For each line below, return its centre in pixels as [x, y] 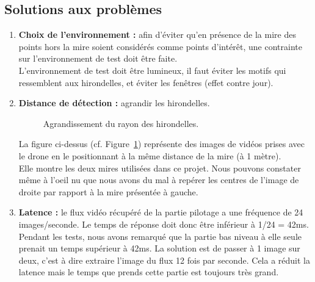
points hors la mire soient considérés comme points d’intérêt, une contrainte [160, 46]
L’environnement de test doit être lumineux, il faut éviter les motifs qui [152, 70]
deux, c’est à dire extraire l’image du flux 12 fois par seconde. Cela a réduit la [164, 260]
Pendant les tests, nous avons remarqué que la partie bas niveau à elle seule [160, 236]
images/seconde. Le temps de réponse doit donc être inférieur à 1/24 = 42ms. [164, 224]
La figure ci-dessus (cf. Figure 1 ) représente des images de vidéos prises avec [162, 144]
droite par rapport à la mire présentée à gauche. [108, 191]
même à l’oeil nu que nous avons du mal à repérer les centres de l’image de [159, 180]
